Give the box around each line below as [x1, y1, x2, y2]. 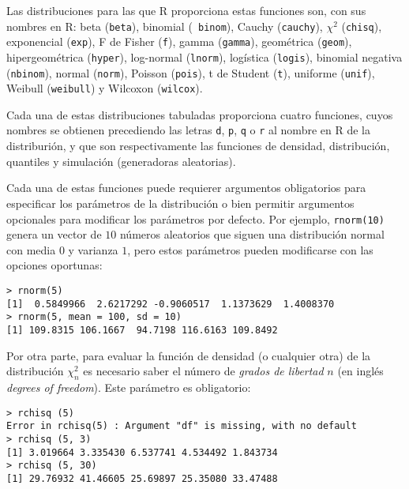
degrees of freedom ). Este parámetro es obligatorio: [6, 378, 251, 395]
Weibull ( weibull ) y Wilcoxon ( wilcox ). [6, 80, 203, 96]
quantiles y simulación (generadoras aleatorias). [6, 152, 236, 169]
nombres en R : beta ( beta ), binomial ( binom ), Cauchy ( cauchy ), [6, 17, 323, 34]
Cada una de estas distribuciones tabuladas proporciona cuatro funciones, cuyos [6, 106, 393, 122]
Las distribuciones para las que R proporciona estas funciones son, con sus [6, 2, 366, 18]
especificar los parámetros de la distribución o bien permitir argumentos [6, 194, 355, 211]
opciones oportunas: [6, 257, 103, 273]
